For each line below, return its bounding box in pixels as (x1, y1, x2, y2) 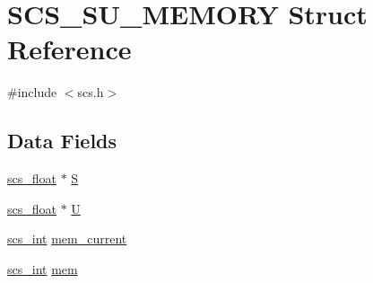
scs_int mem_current (7, 229, 127, 248)
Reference (7, 31, 132, 67)
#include (7, 83, 57, 102)
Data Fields (7, 127, 117, 155)
